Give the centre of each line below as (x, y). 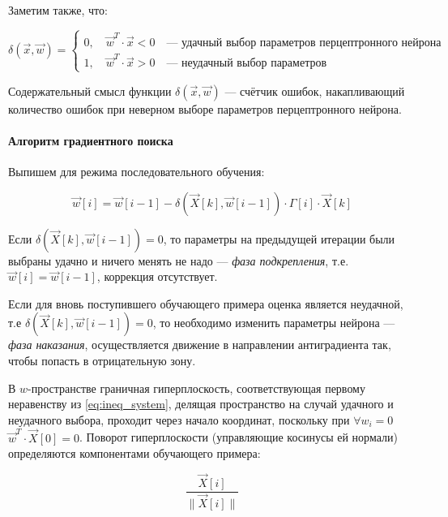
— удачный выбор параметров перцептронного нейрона (304, 43)
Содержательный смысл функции (90, 90)
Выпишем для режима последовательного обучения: (137, 171)
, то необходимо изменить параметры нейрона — (274, 323)
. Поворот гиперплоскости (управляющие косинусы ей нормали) (239, 437)
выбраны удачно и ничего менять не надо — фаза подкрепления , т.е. (179, 260)
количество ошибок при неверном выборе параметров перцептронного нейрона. (205, 108)
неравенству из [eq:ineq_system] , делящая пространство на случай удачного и (201, 404)
